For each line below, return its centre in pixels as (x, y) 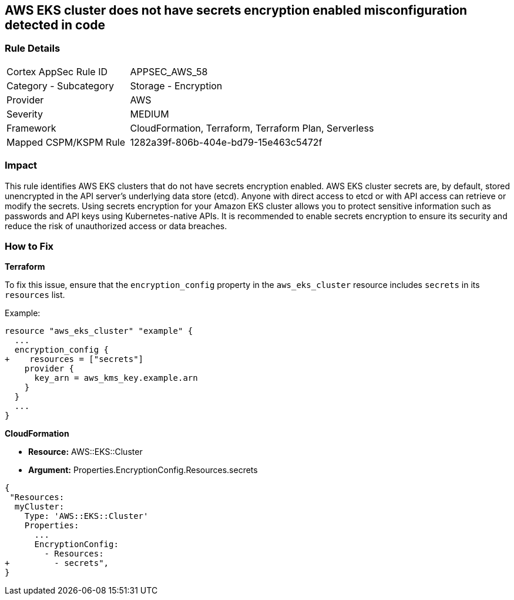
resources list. (35, 295)
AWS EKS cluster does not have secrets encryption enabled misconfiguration (236, 10)
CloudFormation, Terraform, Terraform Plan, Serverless (252, 128)
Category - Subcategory (60, 86)
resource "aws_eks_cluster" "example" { (99, 331)
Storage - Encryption (176, 86)
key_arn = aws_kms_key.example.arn (116, 378)
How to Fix (29, 246)
